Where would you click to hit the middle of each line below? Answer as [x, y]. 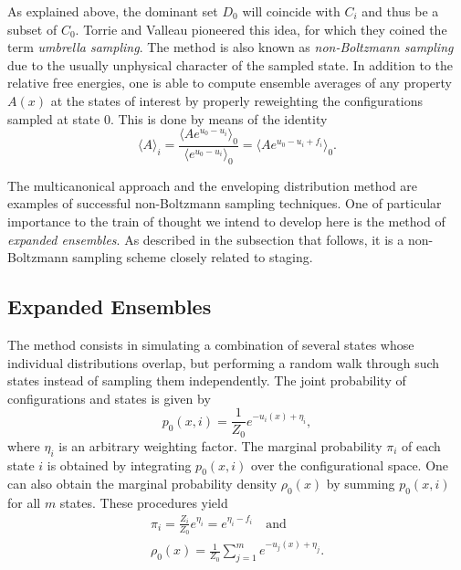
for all [24, 503]
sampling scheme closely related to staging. [193, 257]
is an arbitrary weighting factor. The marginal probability [220, 445]
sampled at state [54, 118]
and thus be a [400, 11]
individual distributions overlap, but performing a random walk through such [224, 362]
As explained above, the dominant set [113, 11]
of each [421, 445]
